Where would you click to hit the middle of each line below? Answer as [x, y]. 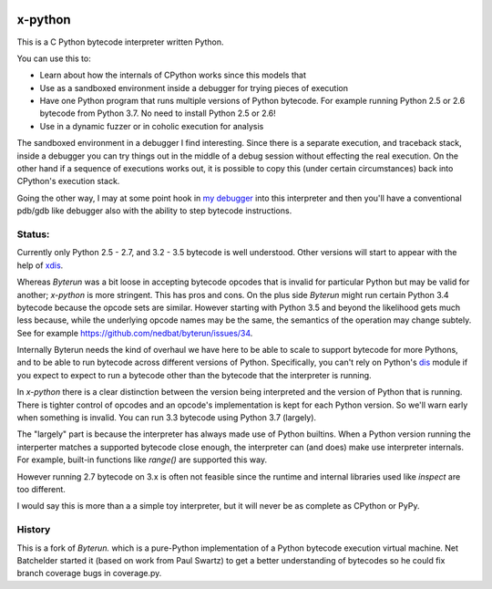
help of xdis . [40, 265]
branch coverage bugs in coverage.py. [89, 573]
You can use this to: [54, 58]
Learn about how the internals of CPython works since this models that [173, 75]
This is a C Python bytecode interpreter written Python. [120, 42]
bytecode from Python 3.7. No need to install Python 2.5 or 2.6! [158, 113]
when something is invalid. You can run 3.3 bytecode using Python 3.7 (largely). [167, 418]
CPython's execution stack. [68, 181]
